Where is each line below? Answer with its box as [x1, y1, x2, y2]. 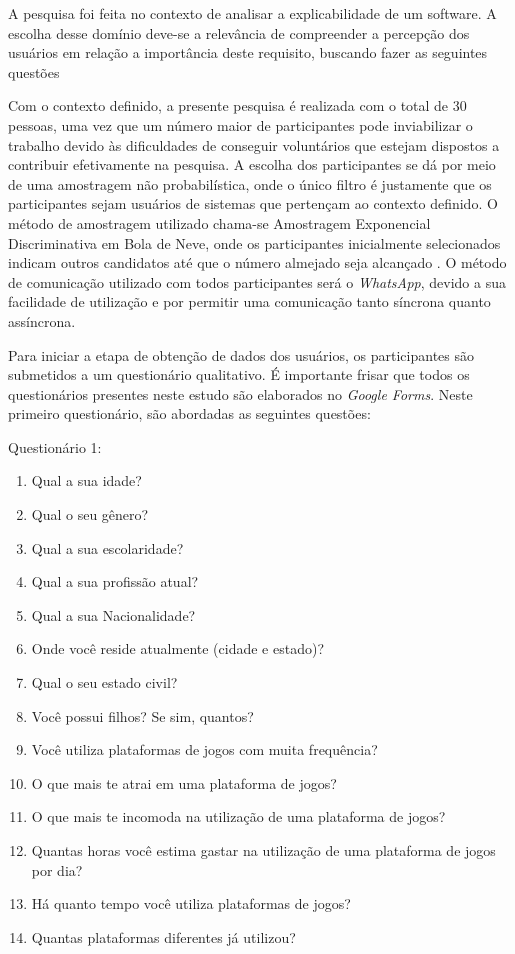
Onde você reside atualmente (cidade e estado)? [31, 638, 325, 659]
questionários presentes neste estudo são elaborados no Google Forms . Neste [8, 383, 473, 404]
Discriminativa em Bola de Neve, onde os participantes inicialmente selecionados [8, 232, 501, 253]
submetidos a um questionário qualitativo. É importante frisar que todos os [8, 364, 470, 385]
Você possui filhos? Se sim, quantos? [31, 705, 254, 726]
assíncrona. [8, 310, 76, 331]
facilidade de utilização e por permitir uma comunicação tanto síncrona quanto [8, 291, 491, 312]
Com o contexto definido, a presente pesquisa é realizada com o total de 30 [8, 95, 467, 116]
